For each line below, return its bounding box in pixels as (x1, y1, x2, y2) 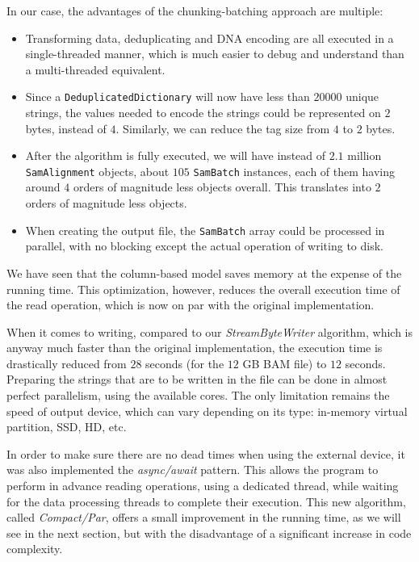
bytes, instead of (25, 120, 107, 136)
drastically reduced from (6, 354, 127, 371)
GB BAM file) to (242, 354, 327, 371)
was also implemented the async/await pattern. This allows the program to (6, 461, 379, 478)
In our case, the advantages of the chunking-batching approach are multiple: (6, 2, 383, 19)
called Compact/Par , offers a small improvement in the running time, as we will (6, 509, 401, 526)
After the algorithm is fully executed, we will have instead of (25, 147, 326, 164)
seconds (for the (145, 354, 224, 371)
